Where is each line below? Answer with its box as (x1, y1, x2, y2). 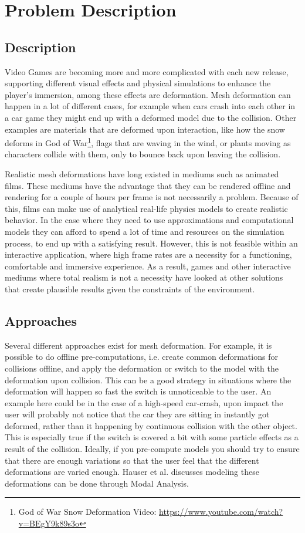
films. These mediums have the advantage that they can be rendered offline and (5, 179, 291, 191)
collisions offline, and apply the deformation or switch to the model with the (5, 362, 279, 374)
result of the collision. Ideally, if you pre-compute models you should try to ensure (5, 443, 300, 455)
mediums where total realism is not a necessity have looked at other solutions (5, 271, 283, 284)
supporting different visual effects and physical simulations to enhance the (5, 77, 271, 89)
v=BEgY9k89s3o (18, 517, 79, 529)
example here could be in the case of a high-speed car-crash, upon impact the (5, 396, 283, 409)
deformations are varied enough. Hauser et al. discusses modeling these (5, 465, 259, 478)
